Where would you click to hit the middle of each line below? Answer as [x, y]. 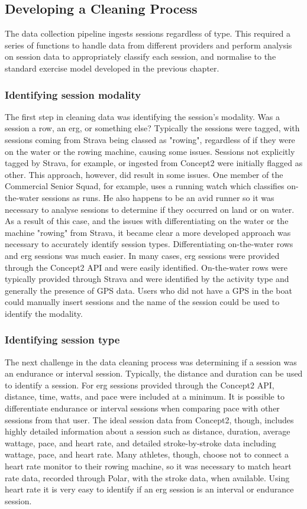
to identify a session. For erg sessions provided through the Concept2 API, [140, 385]
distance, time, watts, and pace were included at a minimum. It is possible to [145, 396]
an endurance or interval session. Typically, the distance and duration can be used [154, 373]
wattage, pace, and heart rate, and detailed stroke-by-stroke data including [140, 442]
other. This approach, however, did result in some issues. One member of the [144, 174]
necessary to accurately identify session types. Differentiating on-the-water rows [149, 244]
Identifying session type [62, 340]
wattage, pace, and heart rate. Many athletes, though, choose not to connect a [147, 454]
